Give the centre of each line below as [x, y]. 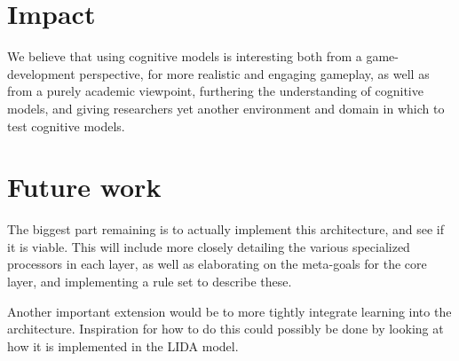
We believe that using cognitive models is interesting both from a [185, 56]
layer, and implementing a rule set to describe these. [150, 281]
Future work [84, 187]
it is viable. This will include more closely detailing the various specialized [209, 246]
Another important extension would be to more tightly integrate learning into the [229, 311]
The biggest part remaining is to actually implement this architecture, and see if [226, 229]
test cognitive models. [66, 126]
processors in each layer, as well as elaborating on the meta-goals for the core [217, 264]
